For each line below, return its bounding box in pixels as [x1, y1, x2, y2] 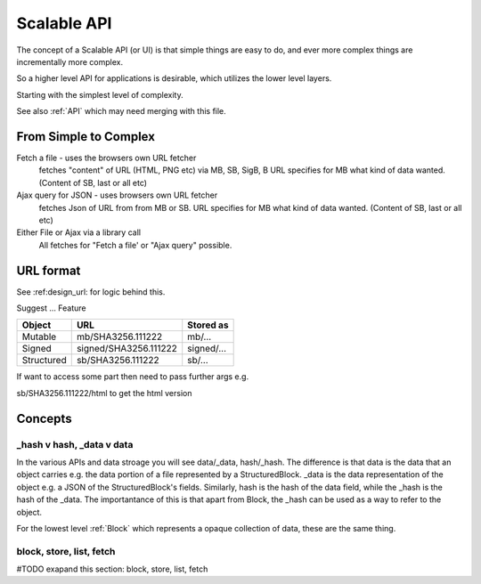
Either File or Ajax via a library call [16, 227, 142, 238]
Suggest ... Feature [16, 303, 86, 313]
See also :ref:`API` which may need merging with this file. [16, 106, 226, 117]
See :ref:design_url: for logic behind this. [16, 286, 166, 297]
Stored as [187, 319, 229, 331]
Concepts [16, 410, 72, 426]
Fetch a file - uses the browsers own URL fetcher [16, 152, 197, 164]
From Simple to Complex [16, 129, 156, 144]
